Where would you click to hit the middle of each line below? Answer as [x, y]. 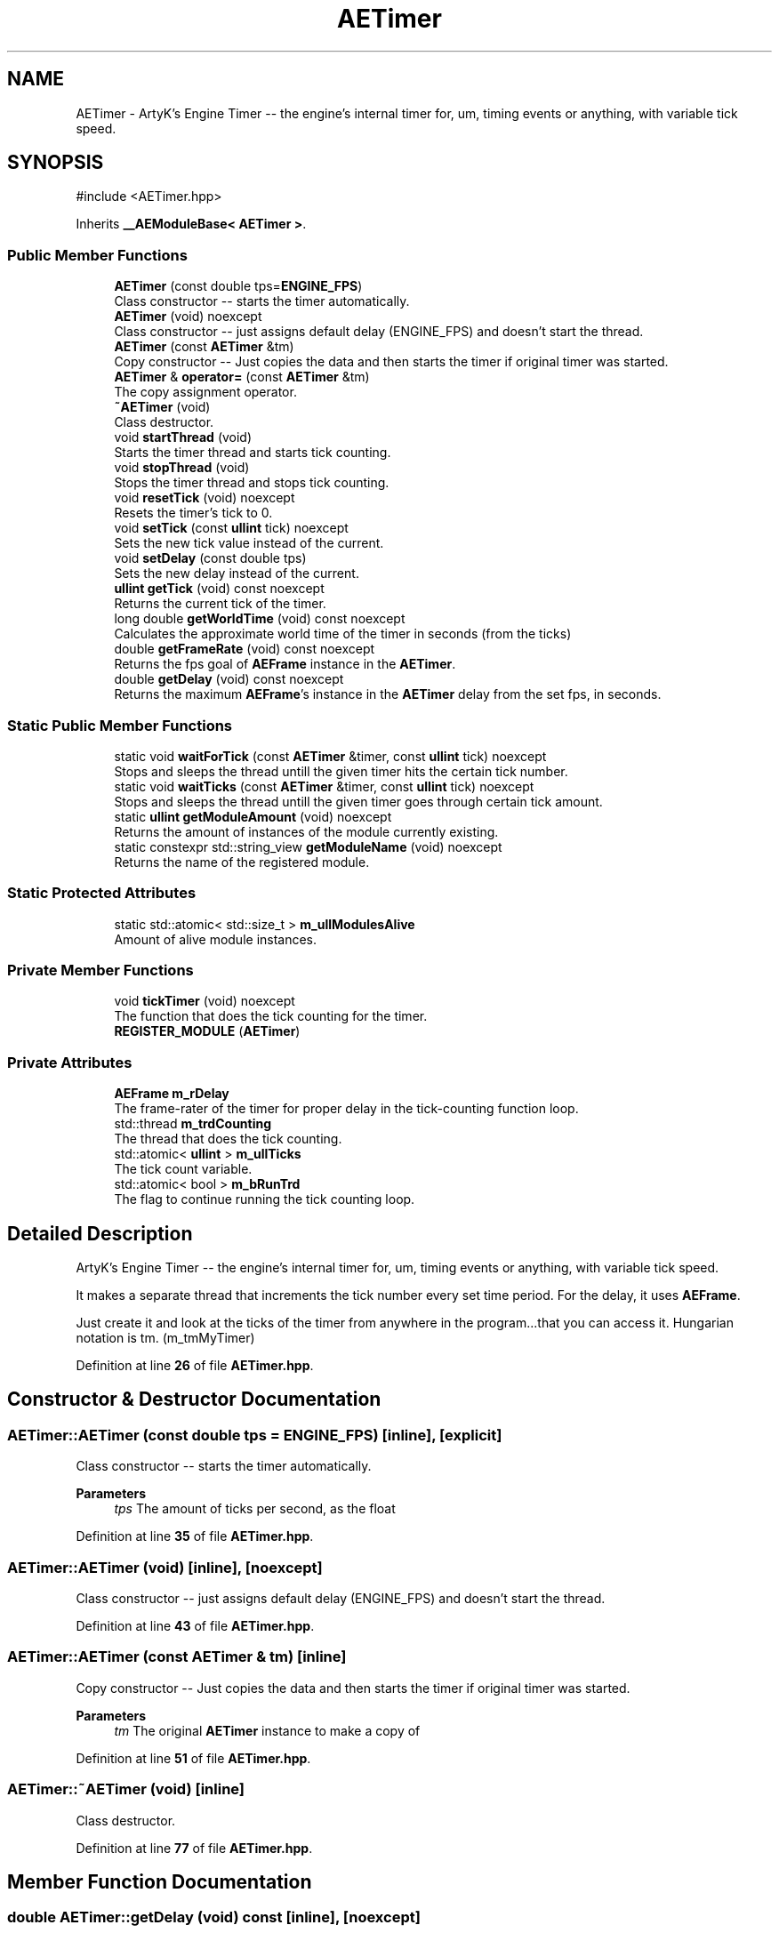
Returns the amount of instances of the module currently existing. [306, 831]
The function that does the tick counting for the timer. [271, 1016]
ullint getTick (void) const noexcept [219, 589]
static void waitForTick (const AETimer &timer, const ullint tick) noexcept [330, 756]
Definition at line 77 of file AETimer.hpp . [194, 1848]
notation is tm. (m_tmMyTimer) [165, 1338]
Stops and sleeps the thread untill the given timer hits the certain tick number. [341, 771]
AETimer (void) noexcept [188, 317]
